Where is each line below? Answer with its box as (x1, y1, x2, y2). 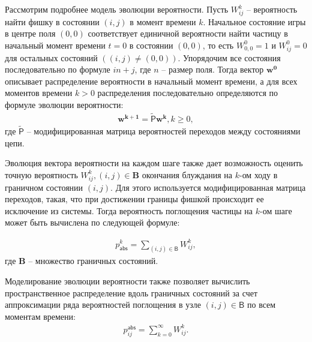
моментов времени (5, 86, 73, 99)
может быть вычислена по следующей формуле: (5, 216, 180, 229)
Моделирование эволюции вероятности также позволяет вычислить (5, 274, 250, 287)
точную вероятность (5, 168, 78, 181)
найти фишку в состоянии (5, 15, 100, 28)
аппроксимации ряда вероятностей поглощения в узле (5, 298, 201, 311)
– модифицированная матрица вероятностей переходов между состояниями (26, 125, 301, 137)
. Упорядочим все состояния (178, 51, 281, 64)
